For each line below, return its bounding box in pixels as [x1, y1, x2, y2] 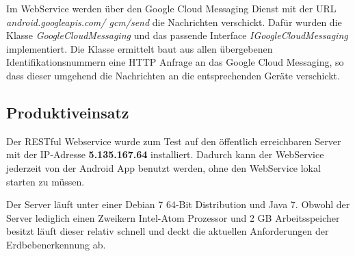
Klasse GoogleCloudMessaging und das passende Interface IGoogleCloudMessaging [6, 28, 348, 42]
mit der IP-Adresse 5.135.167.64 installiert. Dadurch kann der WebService [6, 147, 324, 162]
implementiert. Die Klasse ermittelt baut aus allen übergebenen [6, 41, 273, 55]
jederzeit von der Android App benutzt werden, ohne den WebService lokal [6, 160, 321, 175]
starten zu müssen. [6, 174, 85, 188]
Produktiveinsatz [6, 101, 129, 123]
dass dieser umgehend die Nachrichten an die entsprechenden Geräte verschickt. [6, 68, 340, 82]
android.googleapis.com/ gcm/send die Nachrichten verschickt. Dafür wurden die [6, 14, 342, 29]
